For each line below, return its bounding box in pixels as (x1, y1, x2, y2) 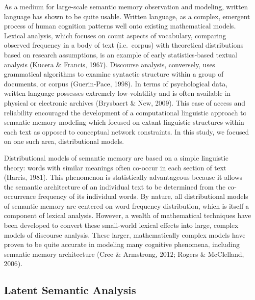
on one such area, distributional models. (4, 136, 124, 146)
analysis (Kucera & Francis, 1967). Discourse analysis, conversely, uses (4, 59, 215, 69)
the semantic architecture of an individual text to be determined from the (4, 181, 226, 191)
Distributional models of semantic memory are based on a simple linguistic (4, 152, 229, 163)
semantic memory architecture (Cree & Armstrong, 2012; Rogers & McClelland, (4, 248, 244, 259)
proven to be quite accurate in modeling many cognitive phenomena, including (4, 239, 240, 249)
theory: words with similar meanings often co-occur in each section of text (4, 162, 227, 172)
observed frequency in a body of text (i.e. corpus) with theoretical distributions (4, 40, 244, 50)
